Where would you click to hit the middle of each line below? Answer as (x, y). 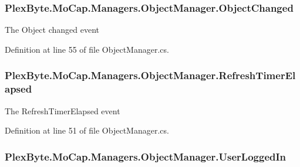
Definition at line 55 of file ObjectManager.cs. (87, 49)
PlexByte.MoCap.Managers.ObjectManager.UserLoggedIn (146, 156)
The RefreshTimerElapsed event (63, 110)
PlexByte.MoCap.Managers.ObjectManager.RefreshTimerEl (150, 75)
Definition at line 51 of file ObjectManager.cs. (87, 130)
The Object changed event (52, 30)
